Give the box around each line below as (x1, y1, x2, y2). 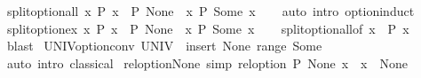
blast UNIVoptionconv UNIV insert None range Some (6, 36, 322, 55)
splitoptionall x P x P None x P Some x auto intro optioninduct (6, 2, 415, 19)
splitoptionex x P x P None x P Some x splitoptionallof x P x (6, 19, 409, 37)
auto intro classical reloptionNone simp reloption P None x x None (6, 53, 408, 72)
